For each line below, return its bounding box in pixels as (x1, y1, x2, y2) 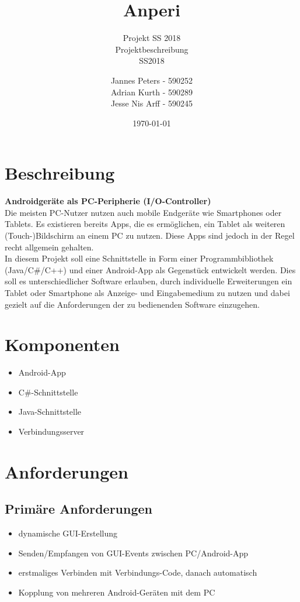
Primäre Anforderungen (5, 500, 152, 518)
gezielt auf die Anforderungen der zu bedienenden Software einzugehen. (5, 298, 260, 310)
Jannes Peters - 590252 (110, 74, 193, 86)
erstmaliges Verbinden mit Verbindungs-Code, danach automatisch (18, 566, 257, 579)
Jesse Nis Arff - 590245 (110, 97, 193, 109)
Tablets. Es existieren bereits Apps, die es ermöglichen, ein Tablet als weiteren (5, 218, 285, 230)
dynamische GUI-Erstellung (18, 527, 118, 539)
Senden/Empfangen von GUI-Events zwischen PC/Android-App (18, 546, 249, 559)
